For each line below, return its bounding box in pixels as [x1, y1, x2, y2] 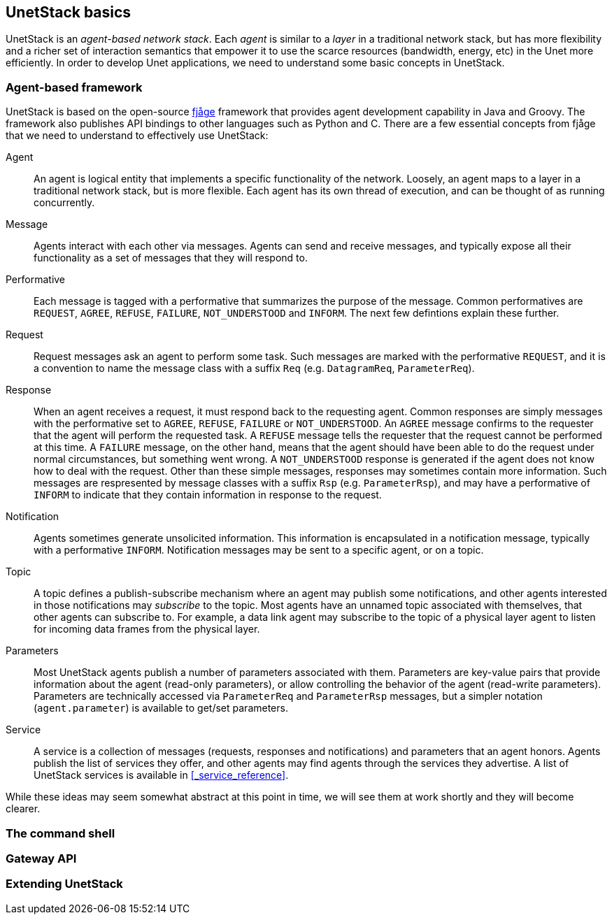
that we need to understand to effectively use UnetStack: [6, 129, 269, 142]
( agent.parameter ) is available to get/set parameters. [34, 702, 288, 714]
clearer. [6, 803, 41, 815]
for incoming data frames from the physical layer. [34, 623, 260, 635]
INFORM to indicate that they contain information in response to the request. [34, 489, 382, 501]
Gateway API [6, 851, 77, 865]
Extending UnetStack [6, 877, 123, 891]
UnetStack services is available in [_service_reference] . [34, 769, 289, 782]
